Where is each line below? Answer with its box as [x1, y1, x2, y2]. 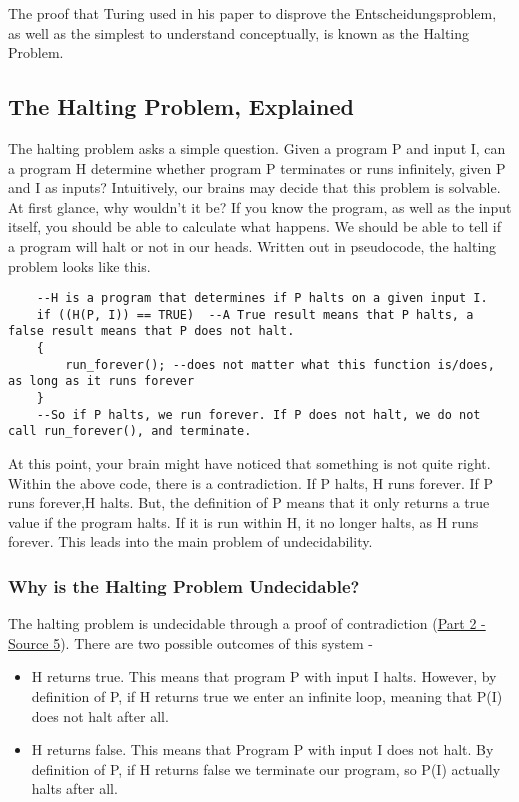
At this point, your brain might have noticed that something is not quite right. [8, 453, 491, 474]
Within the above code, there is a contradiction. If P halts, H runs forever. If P [8, 472, 494, 493]
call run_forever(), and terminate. [8, 424, 252, 439]
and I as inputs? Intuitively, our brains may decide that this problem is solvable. [8, 177, 501, 198]
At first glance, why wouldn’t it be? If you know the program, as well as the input [8, 196, 512, 217]
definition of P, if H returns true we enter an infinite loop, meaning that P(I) [31, 686, 503, 707]
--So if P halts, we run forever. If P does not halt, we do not [36, 407, 481, 422]
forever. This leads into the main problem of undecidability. [8, 531, 373, 552]
